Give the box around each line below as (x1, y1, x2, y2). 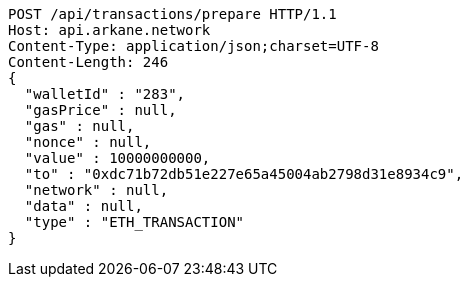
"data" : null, (24, 198, 143, 214)
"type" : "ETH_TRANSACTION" (24, 214, 245, 230)
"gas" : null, (24, 118, 135, 134)
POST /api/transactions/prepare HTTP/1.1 (8, 6, 337, 22)
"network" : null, (24, 182, 169, 198)
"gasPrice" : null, (24, 102, 177, 118)
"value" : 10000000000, (24, 150, 211, 166)
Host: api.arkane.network (8, 22, 211, 38)
